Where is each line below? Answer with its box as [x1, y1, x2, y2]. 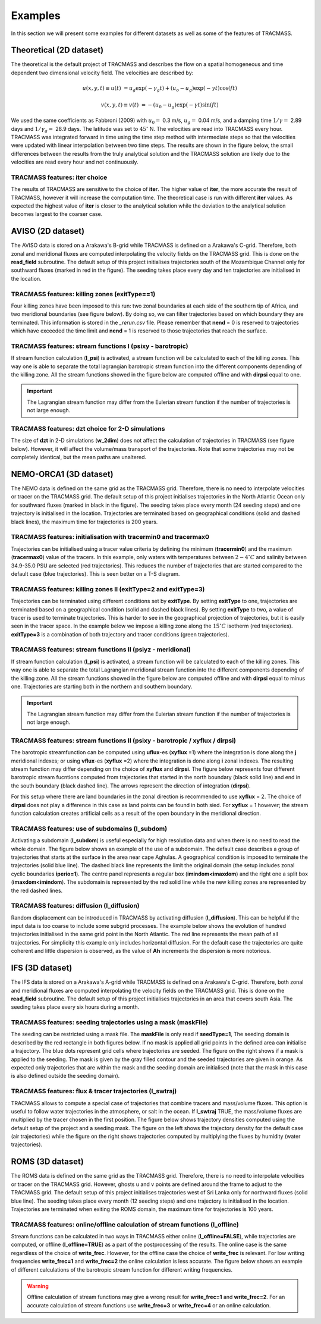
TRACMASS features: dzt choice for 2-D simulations [11, 425, 165, 433]
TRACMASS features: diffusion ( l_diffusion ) [11, 902, 140, 910]
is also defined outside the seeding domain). [11, 1072, 120, 1080]
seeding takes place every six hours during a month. [11, 1003, 140, 1011]
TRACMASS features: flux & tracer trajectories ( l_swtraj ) [11, 1087, 177, 1096]
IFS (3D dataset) [11, 963, 73, 973]
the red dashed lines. [11, 887, 63, 894]
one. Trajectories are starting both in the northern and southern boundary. [11, 683, 193, 690]
